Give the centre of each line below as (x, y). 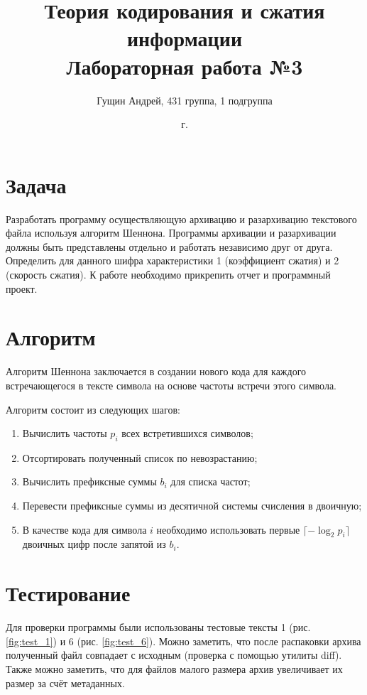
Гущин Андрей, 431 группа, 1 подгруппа (185, 100)
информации (185, 38)
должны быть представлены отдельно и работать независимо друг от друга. (169, 246)
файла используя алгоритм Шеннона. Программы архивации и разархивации (171, 233)
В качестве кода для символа (84, 529)
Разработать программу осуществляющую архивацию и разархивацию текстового (181, 219)
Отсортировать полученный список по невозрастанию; (140, 457)
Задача (36, 184)
